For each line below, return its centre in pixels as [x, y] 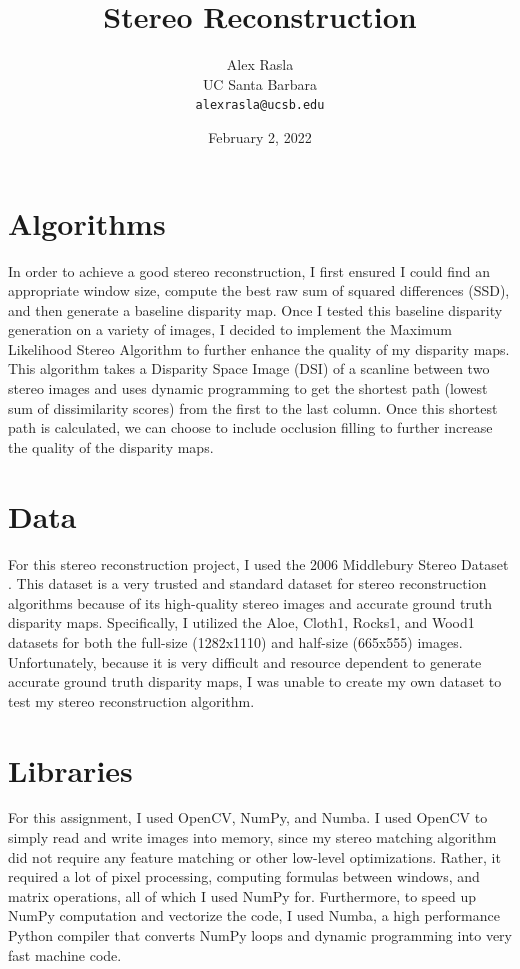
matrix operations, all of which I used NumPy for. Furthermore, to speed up [242, 895]
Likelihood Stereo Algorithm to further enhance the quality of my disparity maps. [259, 348]
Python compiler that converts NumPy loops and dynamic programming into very [260, 935]
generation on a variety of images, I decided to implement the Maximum [230, 329]
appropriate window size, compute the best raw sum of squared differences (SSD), [259, 290]
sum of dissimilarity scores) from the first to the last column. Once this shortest [253, 407]
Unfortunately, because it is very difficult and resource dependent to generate [245, 661]
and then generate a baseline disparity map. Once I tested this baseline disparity [255, 309]
